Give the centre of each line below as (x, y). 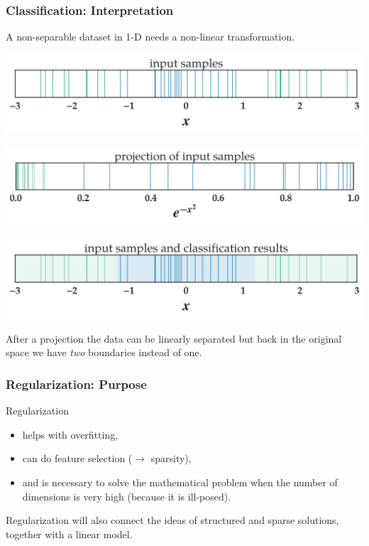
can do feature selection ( (77, 458)
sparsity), (171, 458)
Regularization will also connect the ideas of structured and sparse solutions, (172, 520)
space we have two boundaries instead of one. (104, 352)
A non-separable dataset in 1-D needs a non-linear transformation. (150, 37)
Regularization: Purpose (76, 384)
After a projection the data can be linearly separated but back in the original (174, 338)
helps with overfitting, (70, 434)
